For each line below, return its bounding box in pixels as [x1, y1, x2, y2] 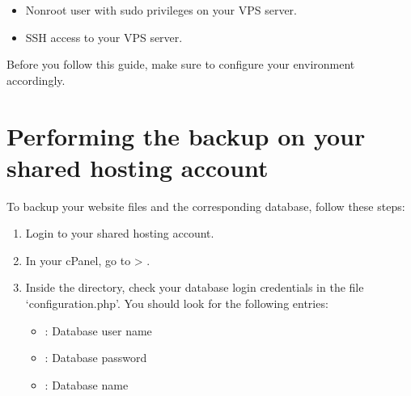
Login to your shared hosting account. [25, 225, 214, 242]
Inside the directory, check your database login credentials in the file [25, 279, 364, 296]
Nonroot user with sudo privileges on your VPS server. [25, 2, 297, 18]
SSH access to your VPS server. [25, 28, 183, 45]
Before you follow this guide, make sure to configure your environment [6, 56, 355, 73]
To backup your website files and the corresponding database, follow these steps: [6, 197, 405, 214]
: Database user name [44, 322, 152, 339]
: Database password [44, 349, 147, 366]
